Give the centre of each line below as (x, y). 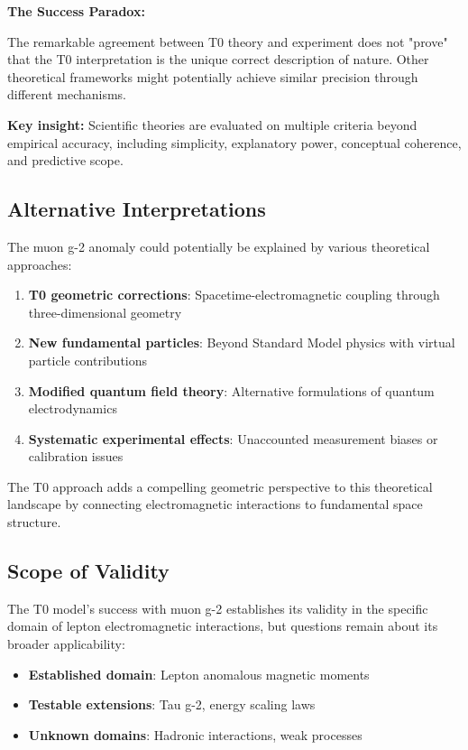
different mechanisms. (67, 94)
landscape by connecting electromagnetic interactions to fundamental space (215, 504)
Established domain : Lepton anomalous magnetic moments (199, 674)
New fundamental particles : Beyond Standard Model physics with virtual (242, 343)
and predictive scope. (65, 160)
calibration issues (76, 456)
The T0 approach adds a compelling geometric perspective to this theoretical (220, 486)
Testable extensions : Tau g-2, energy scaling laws (172, 704)
